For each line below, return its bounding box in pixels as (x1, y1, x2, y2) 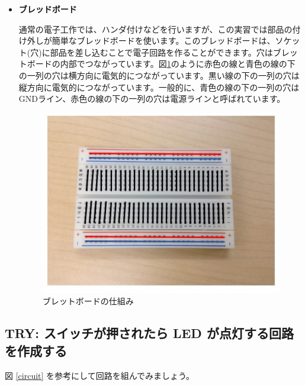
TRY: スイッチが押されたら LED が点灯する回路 (5, 324, 294, 342)
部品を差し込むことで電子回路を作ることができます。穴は (50, 46, 273, 58)
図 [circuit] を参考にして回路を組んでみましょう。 (5, 369, 195, 381)
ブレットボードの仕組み (42, 295, 134, 307)
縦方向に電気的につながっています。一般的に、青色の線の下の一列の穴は (18, 81, 300, 93)
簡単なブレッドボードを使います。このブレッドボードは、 (52, 34, 275, 47)
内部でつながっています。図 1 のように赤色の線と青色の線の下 (60, 57, 296, 70)
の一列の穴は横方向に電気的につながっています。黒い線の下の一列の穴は (18, 69, 300, 81)
